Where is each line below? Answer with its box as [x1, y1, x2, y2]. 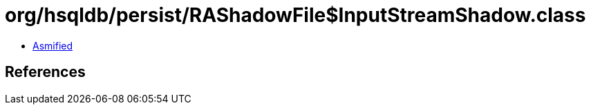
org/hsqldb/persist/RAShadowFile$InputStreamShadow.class [5, 3, 586, 27]
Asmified [32, 39, 73, 52]
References [5, 63, 86, 81]
